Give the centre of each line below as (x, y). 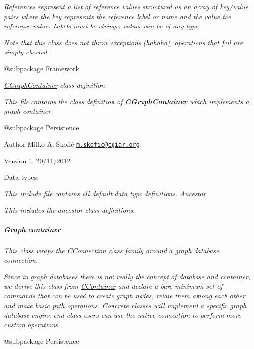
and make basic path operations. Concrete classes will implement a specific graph (125, 305)
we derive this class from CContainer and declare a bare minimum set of (113, 286)
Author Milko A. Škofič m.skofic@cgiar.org (72, 144)
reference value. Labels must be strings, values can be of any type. (102, 26)
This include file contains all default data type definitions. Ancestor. (106, 193)
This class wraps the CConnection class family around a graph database (112, 250)
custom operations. (32, 324)
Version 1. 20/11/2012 (37, 160)
